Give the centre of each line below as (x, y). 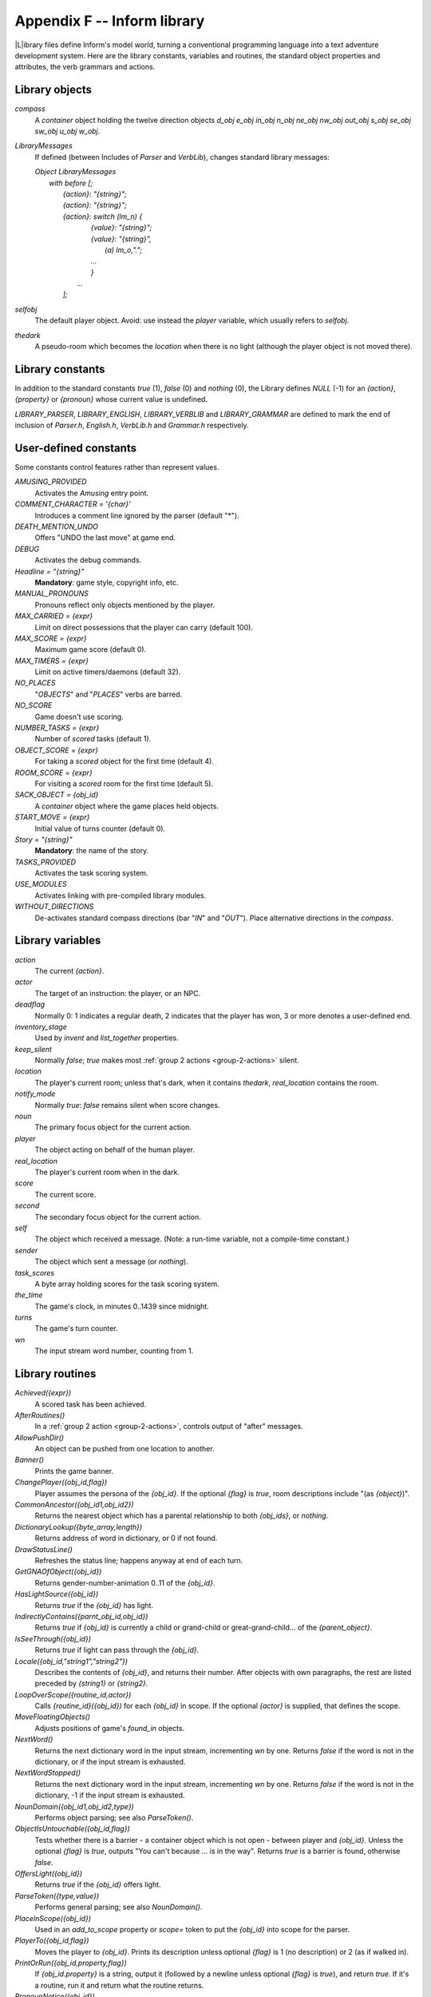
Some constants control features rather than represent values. (117, 467)
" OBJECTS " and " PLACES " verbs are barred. (109, 694)
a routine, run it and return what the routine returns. (119, 1985)
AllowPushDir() (39, 1437)
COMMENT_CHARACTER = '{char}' (73, 504)
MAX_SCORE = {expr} (51, 638)
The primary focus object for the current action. (113, 1127)
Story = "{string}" (43, 840)
